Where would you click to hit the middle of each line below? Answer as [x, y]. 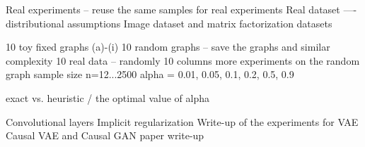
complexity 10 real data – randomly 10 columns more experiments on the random [183, 60]
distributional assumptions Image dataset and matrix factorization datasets [169, 23]
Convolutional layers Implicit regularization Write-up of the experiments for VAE [182, 121]
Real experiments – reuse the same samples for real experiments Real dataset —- [181, 9]
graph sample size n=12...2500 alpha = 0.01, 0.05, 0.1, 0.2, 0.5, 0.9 [150, 74]
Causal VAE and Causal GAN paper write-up [105, 135]
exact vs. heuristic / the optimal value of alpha [108, 97]
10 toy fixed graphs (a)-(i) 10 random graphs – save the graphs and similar [168, 47]
